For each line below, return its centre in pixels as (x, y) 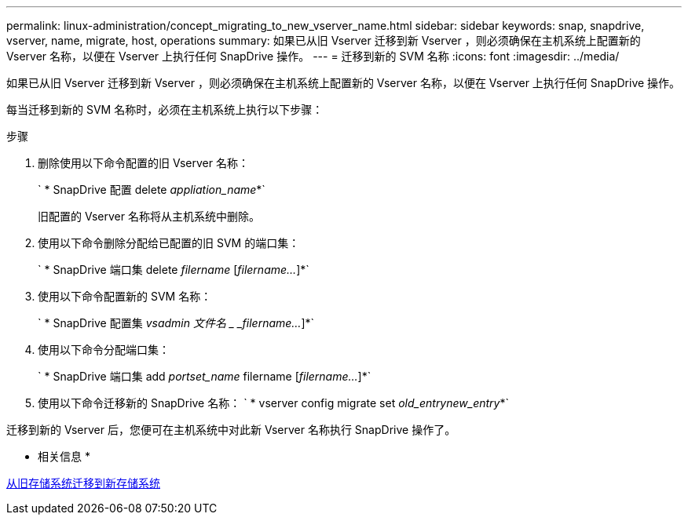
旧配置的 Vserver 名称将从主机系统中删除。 (149, 216)
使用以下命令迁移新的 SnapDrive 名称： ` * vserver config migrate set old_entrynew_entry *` (274, 403)
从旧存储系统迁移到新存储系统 (83, 483)
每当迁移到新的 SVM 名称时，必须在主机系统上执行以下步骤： (165, 109)
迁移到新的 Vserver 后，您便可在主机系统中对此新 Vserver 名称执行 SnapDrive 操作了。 (231, 430)
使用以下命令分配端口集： (104, 350)
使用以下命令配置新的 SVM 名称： (125, 296)
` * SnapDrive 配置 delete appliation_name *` (152, 189)
